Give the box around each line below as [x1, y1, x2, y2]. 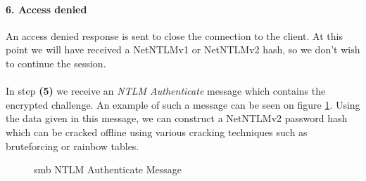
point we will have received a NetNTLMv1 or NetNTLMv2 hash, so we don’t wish [6, 42, 360, 57]
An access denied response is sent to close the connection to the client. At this [6, 28, 343, 43]
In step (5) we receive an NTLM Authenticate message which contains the [6, 83, 326, 98]
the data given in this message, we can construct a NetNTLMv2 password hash [6, 111, 348, 126]
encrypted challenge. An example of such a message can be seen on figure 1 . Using [6, 97, 360, 112]
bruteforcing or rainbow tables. [6, 138, 139, 153]
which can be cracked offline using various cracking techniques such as [6, 124, 308, 139]
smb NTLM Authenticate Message [34, 162, 182, 177]
